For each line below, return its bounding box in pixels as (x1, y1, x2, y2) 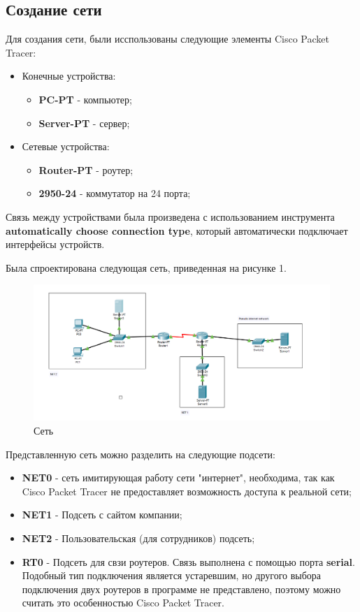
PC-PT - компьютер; (38, 92, 132, 106)
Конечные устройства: (22, 68, 116, 83)
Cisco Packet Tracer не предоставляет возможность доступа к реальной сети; (22, 483, 352, 498)
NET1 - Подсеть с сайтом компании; (22, 507, 182, 522)
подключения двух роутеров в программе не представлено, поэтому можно (22, 581, 341, 596)
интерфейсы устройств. (6, 237, 105, 252)
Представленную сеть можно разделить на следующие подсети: (6, 446, 275, 461)
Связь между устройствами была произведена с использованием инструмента (6, 209, 335, 224)
